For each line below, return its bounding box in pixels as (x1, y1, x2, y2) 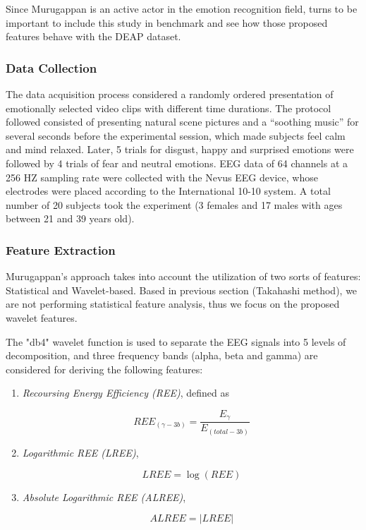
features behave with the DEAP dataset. (6, 29, 181, 44)
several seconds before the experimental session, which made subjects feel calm (6, 128, 346, 143)
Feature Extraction (6, 241, 116, 258)
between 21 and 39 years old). (6, 211, 135, 226)
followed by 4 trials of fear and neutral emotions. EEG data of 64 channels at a (6, 155, 348, 170)
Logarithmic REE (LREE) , (22, 445, 139, 459)
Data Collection (6, 59, 97, 76)
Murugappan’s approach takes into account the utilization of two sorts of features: (6, 269, 361, 284)
